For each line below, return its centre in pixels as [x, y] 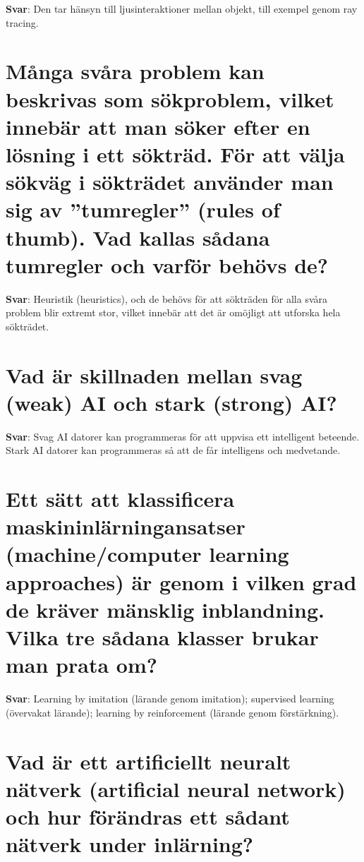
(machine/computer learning [147, 554]
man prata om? [81, 665]
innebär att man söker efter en [158, 126]
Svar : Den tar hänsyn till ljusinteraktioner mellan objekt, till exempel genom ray [182, 8]
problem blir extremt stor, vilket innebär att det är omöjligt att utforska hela [173, 312]
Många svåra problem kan [135, 71]
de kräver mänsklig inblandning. [165, 609]
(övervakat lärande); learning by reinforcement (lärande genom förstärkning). [172, 712]
